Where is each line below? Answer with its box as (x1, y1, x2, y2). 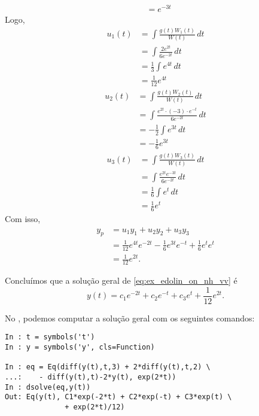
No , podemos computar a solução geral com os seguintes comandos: (5, 311, 255, 324)
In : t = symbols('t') (5, 333, 95, 342)
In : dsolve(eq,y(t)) (5, 382, 91, 391)
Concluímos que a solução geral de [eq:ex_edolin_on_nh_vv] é (5, 274, 237, 287)
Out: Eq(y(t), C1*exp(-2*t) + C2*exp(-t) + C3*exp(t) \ (5, 393, 232, 402)
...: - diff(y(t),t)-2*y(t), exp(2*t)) (5, 373, 176, 382)
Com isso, (5, 212, 41, 224)
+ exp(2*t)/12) (65, 403, 125, 412)
